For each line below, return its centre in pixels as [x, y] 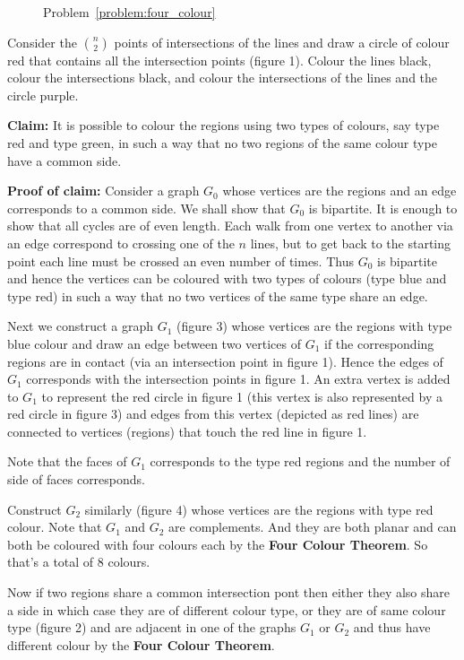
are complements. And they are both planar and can [313, 527]
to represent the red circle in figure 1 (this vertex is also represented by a [242, 396]
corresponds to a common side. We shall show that [146, 208]
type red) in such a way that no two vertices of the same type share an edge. [218, 295]
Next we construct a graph [81, 326]
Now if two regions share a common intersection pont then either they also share [229, 592]
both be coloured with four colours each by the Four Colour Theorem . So [218, 544]
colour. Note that [55, 527]
